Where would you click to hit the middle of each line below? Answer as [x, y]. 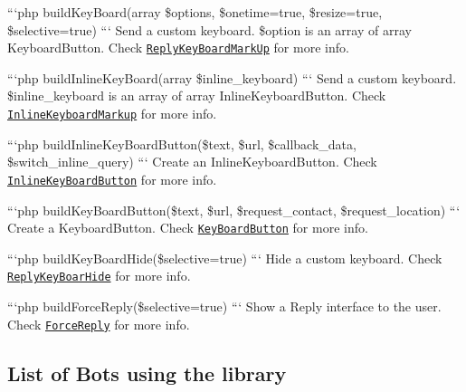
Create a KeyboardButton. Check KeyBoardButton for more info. [188, 228]
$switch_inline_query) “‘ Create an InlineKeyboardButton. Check [192, 162]
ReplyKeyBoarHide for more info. [99, 276]
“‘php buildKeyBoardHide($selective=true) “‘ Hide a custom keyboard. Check [225, 258]
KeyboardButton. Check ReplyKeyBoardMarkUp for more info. [178, 48]
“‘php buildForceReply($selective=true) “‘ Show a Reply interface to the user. [224, 306]
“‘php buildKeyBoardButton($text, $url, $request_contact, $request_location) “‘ [234, 210]
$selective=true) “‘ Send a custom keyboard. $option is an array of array [209, 29]
